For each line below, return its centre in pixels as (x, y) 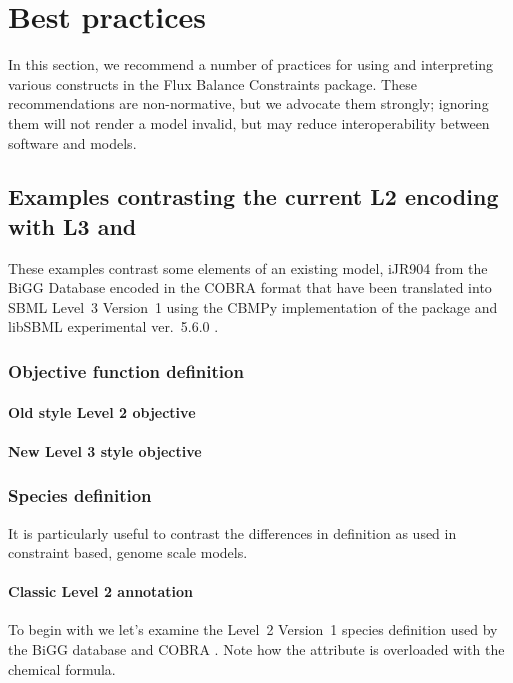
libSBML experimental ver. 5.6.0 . (113, 326)
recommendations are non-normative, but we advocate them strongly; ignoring (248, 103)
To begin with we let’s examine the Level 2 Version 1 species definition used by (253, 629)
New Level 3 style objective (105, 450)
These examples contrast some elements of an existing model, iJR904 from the (248, 267)
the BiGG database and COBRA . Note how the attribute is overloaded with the (256, 649)
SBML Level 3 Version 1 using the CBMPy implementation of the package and (253, 306)
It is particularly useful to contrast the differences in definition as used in (232, 532)
